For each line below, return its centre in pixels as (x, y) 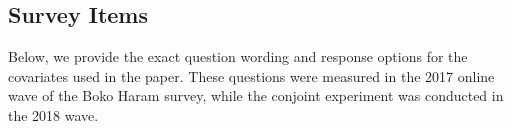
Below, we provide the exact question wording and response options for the (238, 56)
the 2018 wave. (53, 114)
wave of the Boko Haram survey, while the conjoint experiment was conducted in (256, 95)
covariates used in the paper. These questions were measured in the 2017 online (251, 75)
